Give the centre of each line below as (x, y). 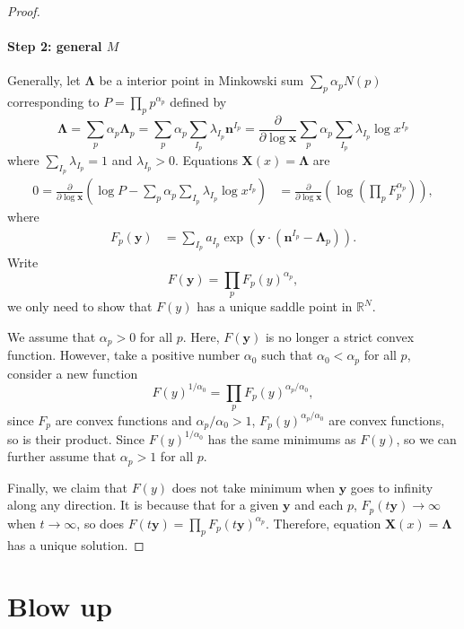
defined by (198, 102)
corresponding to (53, 102)
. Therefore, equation (323, 523)
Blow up (60, 606)
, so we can (426, 438)
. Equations (206, 160)
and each (319, 505)
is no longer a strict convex (340, 336)
